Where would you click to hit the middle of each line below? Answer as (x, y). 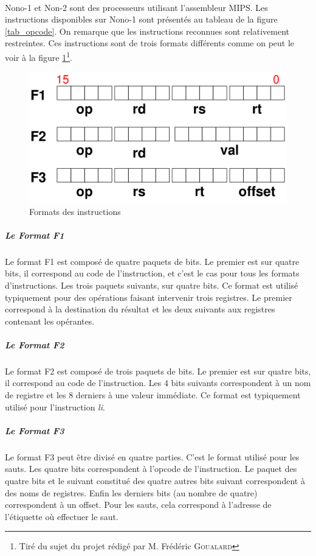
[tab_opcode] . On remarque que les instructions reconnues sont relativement (147, 31)
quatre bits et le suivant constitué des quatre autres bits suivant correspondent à (155, 480)
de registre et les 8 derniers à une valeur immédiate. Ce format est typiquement (153, 395)
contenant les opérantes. (50, 321)
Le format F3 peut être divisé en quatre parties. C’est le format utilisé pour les (152, 456)
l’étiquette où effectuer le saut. (62, 516)
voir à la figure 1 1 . (39, 56)
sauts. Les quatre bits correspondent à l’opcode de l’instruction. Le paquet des (151, 469)
